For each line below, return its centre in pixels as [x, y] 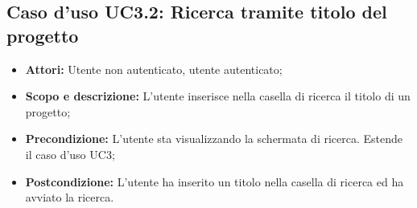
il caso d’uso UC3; [70, 154]
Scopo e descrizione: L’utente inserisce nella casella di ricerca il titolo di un [218, 96]
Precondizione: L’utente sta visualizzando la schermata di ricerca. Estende [214, 139]
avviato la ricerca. [70, 197]
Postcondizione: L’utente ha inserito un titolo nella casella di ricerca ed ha [215, 181]
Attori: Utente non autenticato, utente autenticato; [154, 69]
